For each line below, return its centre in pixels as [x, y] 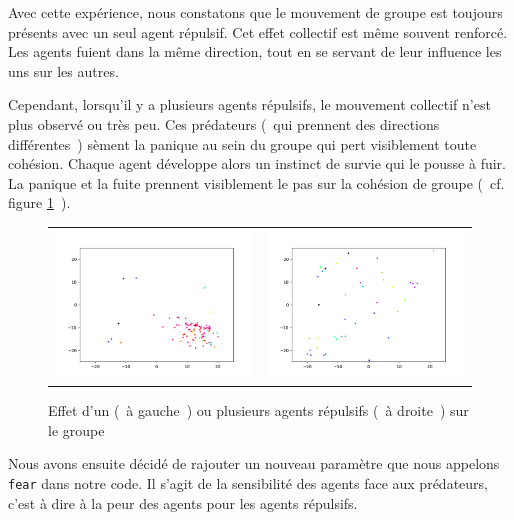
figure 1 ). [39, 202]
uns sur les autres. [63, 70]
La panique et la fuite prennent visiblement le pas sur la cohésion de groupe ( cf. [256, 182]
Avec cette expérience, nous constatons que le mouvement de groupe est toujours [255, 12]
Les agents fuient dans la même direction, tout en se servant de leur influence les [255, 51]
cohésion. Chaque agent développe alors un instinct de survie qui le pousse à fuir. [257, 163]
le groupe [76, 429]
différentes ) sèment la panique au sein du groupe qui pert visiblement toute [242, 143]
